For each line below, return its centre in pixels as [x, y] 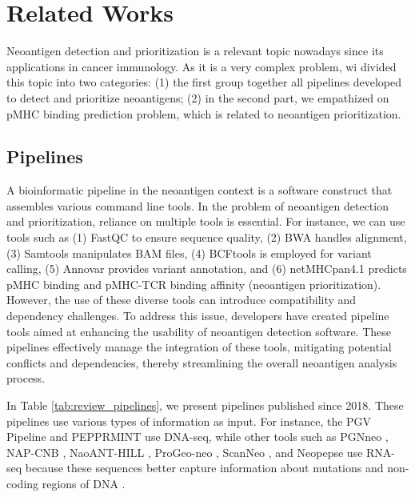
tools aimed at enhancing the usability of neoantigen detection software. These [199, 331]
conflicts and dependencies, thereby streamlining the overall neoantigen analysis [202, 362]
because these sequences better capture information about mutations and [204, 468]
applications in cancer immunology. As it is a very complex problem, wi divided [202, 66]
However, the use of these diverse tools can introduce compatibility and [182, 300]
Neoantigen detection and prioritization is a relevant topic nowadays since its [195, 51]
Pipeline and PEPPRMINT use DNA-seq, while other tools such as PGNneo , [198, 437]
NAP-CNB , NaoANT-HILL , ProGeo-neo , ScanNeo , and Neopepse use [185, 452]
